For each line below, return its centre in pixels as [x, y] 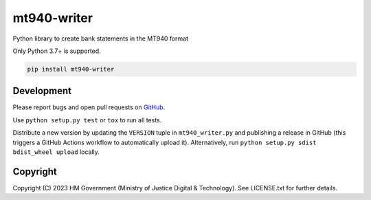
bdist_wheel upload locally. [56, 152]
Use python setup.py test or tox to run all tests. [87, 120]
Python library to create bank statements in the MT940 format [101, 38]
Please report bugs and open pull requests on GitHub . [89, 107]
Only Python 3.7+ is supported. [57, 51]
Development [42, 91]
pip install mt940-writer [71, 69]
